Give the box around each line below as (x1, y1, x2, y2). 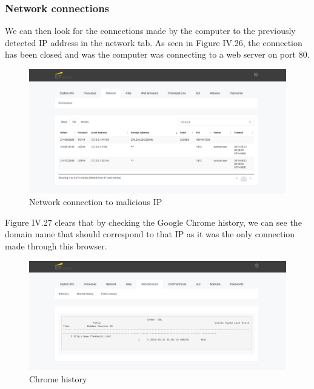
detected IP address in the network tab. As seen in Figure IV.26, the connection (5, 36, 302, 49)
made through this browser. (5, 239, 107, 252)
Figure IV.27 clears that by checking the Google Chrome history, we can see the (5, 215, 302, 228)
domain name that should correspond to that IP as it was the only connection (5, 228, 295, 240)
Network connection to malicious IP (29, 195, 162, 208)
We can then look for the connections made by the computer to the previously (5, 24, 296, 37)
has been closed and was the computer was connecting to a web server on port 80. (5, 48, 310, 61)
